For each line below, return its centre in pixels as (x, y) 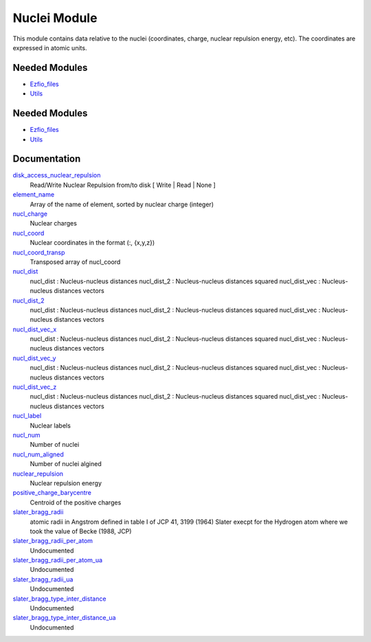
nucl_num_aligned (38, 454)
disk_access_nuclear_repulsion (57, 175)
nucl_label (27, 416)
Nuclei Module (55, 18)
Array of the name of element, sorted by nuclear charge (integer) (122, 204)
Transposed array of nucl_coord (75, 262)
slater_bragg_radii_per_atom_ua (58, 560)
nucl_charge (30, 214)
